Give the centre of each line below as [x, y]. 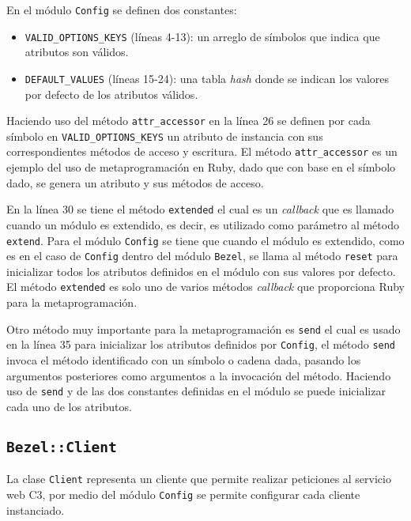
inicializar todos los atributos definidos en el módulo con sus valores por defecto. [201, 271]
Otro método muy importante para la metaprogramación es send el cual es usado [204, 328]
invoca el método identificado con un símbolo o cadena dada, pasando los [184, 360]
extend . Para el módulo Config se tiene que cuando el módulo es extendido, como [205, 240]
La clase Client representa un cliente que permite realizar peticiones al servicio [199, 479]
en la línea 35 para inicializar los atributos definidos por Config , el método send [201, 344]
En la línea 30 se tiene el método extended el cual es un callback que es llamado [200, 209]
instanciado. [36, 510]
